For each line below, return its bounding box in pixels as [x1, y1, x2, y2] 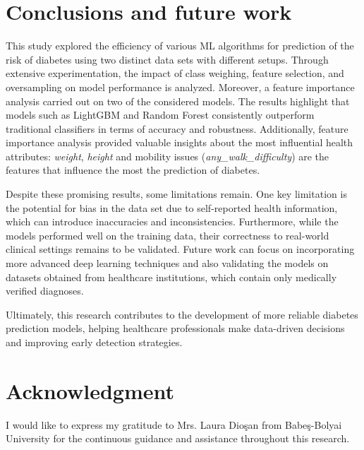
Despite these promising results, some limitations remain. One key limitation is [6, 186, 347, 201]
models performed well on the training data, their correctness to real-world [6, 227, 329, 242]
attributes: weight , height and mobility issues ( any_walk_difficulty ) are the [6, 148, 329, 163]
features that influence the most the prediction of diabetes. [6, 162, 260, 177]
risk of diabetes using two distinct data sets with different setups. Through [6, 52, 329, 66]
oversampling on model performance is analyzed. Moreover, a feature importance [6, 79, 355, 94]
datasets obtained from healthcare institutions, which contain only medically [6, 269, 337, 284]
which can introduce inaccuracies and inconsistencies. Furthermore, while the [6, 214, 339, 229]
